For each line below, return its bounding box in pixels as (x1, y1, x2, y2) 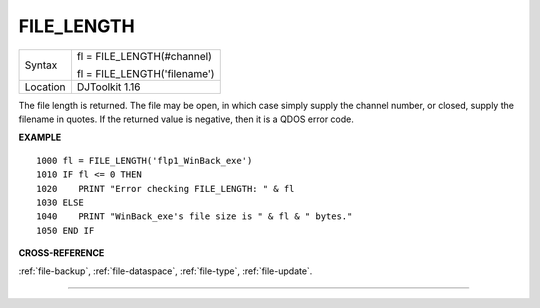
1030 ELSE (36, 196, 84, 208)
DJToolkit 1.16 (76, 80, 141, 94)
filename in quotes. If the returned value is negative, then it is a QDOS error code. (18, 113, 355, 125)
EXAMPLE (18, 131, 62, 144)
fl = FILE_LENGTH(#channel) (76, 49, 212, 63)
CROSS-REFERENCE (18, 247, 105, 259)
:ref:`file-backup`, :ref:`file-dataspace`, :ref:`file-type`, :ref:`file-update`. (18, 265, 313, 277)
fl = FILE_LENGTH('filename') (76, 66, 215, 80)
